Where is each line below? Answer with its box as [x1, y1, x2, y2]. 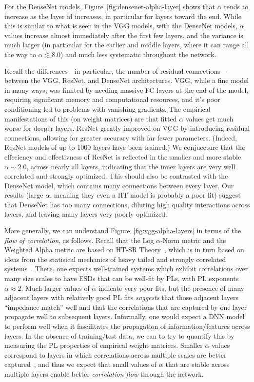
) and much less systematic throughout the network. [60, 49, 216, 59]
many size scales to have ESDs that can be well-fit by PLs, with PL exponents [4, 273, 239, 283]
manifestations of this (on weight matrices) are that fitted [4, 113, 177, 123]
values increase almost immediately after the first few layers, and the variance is [4, 30, 243, 40]
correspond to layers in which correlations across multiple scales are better [4, 349, 227, 360]
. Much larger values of [21, 282, 90, 293]
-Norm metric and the [160, 235, 226, 245]
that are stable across [165, 359, 230, 369]
